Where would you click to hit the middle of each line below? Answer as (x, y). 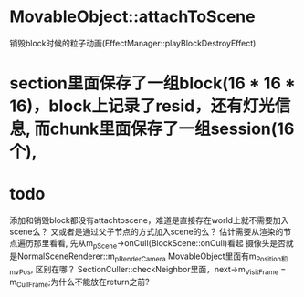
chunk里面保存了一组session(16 (172, 129)
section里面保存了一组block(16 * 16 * (153, 83)
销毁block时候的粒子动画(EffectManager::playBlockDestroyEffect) (133, 43)
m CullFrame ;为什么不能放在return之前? (80, 283)
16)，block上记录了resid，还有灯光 (142, 106)
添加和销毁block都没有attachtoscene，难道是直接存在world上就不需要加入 (149, 220)
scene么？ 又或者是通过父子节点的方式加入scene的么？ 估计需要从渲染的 (147, 232)
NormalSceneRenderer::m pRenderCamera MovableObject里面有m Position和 (152, 257)
